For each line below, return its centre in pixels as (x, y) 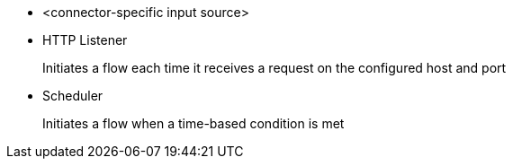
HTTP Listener (85, 40)
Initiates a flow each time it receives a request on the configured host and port (274, 68)
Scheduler (73, 96)
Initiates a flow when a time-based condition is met (193, 123)
